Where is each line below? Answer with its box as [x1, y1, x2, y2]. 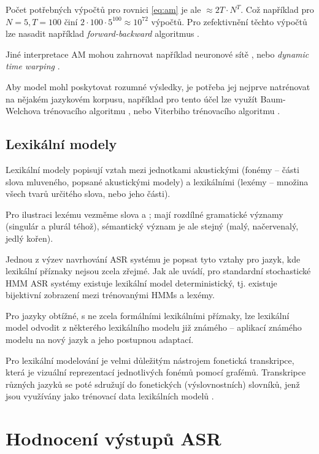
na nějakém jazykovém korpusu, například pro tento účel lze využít [6, 92, 258, 105]
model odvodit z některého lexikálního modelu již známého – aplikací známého [6, 321, 302, 334]
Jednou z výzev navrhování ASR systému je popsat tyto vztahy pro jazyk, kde [6, 252, 301, 265]
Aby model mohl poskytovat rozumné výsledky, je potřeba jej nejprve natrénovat [6, 80, 310, 93]
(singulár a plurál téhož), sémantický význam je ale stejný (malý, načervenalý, [6, 220, 299, 233]
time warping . [6, 60, 60, 72]
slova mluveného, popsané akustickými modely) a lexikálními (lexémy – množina [6, 175, 309, 188]
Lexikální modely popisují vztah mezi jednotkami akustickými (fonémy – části [6, 163, 299, 175]
